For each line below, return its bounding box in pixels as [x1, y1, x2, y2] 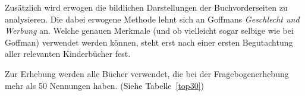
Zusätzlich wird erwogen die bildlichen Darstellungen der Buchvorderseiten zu [5, 1, 288, 13]
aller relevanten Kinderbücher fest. [5, 47, 131, 60]
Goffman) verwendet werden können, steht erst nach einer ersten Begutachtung [5, 36, 293, 48]
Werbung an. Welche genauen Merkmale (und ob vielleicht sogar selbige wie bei [5, 24, 294, 37]
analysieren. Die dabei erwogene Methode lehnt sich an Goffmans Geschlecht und [5, 12, 300, 25]
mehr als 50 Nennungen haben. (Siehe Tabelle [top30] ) [5, 79, 204, 91]
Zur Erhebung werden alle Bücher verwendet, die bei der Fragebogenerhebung [5, 67, 289, 79]
